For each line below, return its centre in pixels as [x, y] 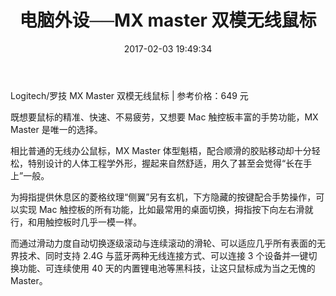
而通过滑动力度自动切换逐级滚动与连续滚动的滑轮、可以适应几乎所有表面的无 [168, 243]
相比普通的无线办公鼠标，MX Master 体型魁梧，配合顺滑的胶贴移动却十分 [161, 150]
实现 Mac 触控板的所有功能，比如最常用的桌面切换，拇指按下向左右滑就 [166, 209]
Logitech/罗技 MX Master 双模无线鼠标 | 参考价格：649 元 [129, 95]
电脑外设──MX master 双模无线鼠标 [168, 20]
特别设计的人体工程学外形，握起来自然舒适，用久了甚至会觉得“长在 [165, 163]
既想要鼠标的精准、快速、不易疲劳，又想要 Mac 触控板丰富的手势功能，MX [164, 117]
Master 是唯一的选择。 [56, 129]
